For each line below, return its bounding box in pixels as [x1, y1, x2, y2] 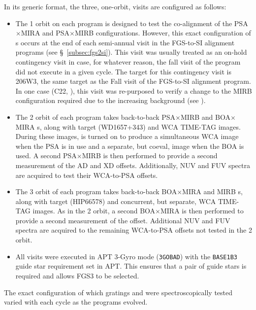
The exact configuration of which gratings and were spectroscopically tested [4, 287, 233, 297]
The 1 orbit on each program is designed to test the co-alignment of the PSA [15, 18, 248, 28]
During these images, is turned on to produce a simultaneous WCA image [15, 131, 239, 141]
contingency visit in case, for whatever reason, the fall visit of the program [15, 56, 241, 67]
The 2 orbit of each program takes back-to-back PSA [15, 111, 176, 122]
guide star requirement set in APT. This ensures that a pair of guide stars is [15, 261, 247, 271]
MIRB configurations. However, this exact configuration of [75, 28, 251, 38]
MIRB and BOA [181, 111, 230, 122]
